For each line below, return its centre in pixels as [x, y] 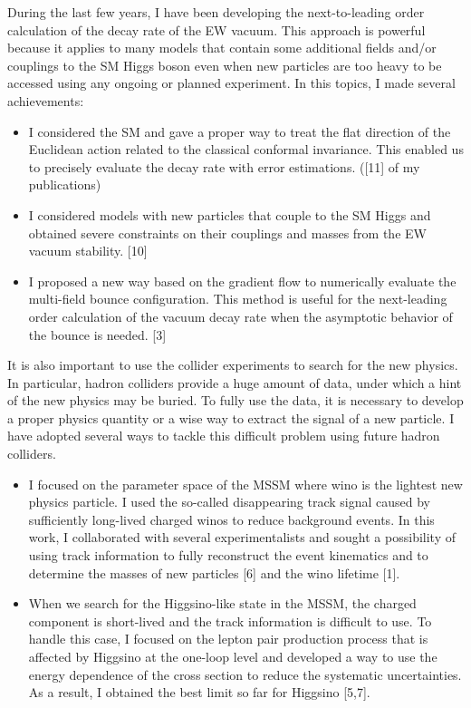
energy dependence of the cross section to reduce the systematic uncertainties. [245, 674]
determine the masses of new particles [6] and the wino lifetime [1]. [214, 572]
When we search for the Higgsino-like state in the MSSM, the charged [222, 603]
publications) [65, 184]
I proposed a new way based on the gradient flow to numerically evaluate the [242, 281]
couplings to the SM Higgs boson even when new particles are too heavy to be [225, 65]
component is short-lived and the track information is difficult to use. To [230, 621]
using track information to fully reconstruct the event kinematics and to [228, 555]
